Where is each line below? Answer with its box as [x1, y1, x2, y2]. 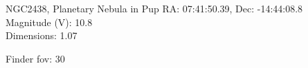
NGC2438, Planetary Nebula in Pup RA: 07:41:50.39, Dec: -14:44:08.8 [6, 1, 303, 15]
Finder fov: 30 [6, 51, 65, 65]
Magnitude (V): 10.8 [6, 14, 93, 29]
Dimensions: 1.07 [6, 28, 78, 43]
